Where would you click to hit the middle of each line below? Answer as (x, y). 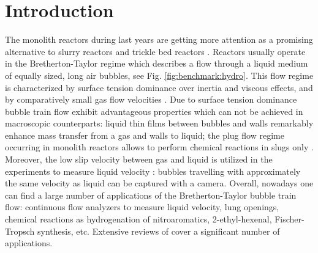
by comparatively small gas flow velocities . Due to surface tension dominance (151, 99)
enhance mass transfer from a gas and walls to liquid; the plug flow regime (145, 135)
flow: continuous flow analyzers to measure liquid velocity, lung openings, (142, 207)
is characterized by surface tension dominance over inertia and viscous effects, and (159, 87)
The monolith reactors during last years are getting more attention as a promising (159, 39)
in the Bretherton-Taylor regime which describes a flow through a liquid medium (157, 63)
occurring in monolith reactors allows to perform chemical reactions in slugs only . (159, 147)
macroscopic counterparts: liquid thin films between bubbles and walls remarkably (159, 123)
